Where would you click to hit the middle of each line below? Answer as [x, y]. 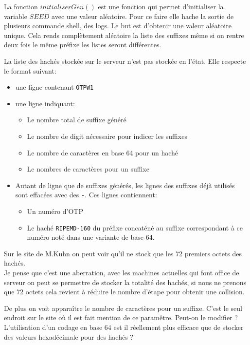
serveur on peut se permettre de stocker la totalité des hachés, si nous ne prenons [125, 282]
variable [16, 16]
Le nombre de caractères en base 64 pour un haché [103, 152]
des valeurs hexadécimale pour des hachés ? [69, 336]
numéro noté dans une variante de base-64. [91, 237]
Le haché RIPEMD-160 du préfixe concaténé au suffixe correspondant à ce [135, 227]
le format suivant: [30, 70]
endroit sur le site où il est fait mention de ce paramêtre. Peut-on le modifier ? [121, 317]
